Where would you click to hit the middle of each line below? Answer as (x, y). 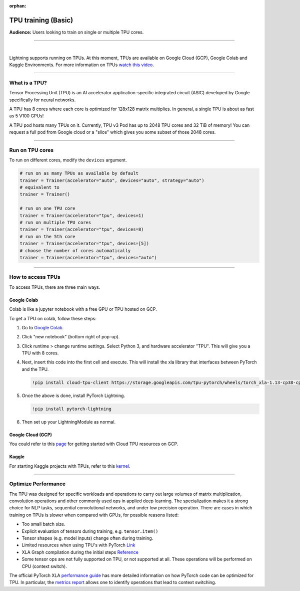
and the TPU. (35, 369)
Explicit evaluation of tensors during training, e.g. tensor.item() (90, 531)
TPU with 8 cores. (40, 353)
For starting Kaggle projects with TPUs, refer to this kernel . (70, 466)
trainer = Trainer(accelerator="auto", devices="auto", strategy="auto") (112, 180)
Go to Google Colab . (43, 327)
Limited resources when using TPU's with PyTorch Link (78, 545)
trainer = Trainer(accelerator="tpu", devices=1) (82, 215)
